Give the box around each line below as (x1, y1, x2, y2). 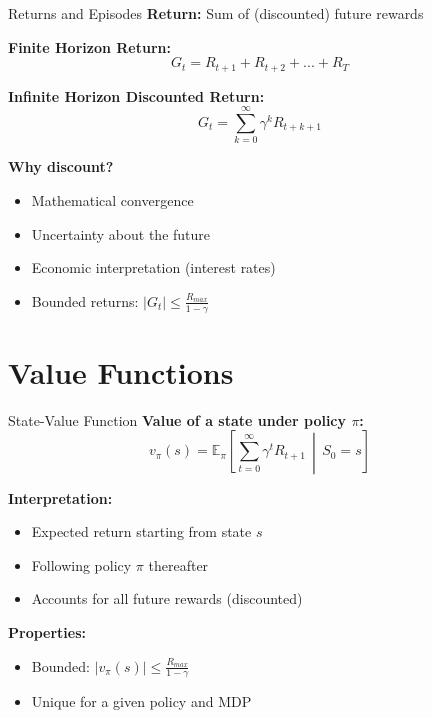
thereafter (148, 554, 209, 575)
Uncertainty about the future (31, 223, 211, 244)
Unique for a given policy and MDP (31, 691, 252, 712)
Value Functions (8, 351, 234, 392)
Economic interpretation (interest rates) (31, 257, 276, 278)
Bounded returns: (31, 290, 139, 311)
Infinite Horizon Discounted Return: (8, 85, 265, 106)
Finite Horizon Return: (8, 36, 171, 57)
